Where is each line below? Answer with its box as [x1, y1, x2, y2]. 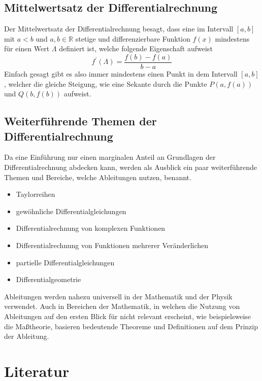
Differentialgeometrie [16, 274, 81, 285]
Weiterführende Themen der [4, 113, 157, 129]
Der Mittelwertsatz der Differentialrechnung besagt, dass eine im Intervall [4, 23, 234, 34]
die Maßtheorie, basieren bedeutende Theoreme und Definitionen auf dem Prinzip [4, 321, 258, 331]
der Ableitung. [4, 331, 49, 341]
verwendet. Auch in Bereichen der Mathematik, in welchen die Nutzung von [4, 301, 240, 311]
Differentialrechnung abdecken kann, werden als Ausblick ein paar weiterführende [4, 162, 257, 172]
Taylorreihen [16, 189, 55, 199]
